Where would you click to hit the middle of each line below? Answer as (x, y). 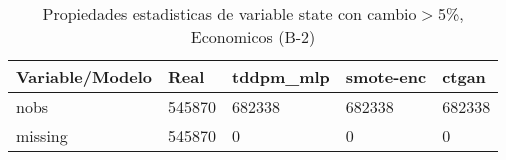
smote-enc (386, 76)
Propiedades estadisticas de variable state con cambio (229, 13)
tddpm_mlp (281, 76)
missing (42, 135)
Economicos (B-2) (253, 36)
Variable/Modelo (84, 76)
